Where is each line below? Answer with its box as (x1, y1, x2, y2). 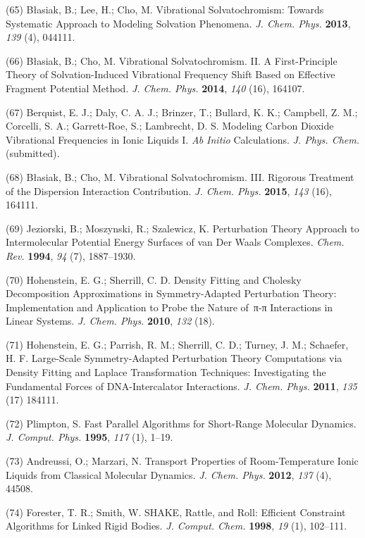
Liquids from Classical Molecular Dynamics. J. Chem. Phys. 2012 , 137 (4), (6, 467, 332, 482)
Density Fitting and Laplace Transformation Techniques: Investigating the (6, 365, 326, 380)
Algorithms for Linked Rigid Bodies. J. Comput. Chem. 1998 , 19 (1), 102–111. (6, 518, 347, 533)
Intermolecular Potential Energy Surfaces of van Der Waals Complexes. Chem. (6, 234, 345, 249)
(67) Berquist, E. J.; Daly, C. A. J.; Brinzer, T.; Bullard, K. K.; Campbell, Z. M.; (6, 104, 358, 119)
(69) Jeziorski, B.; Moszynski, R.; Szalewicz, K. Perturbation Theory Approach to (6, 220, 359, 235)
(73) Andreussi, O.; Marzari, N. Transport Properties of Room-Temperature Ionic (6, 453, 359, 468)
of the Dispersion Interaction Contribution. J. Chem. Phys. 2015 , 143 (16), (6, 183, 332, 198)
